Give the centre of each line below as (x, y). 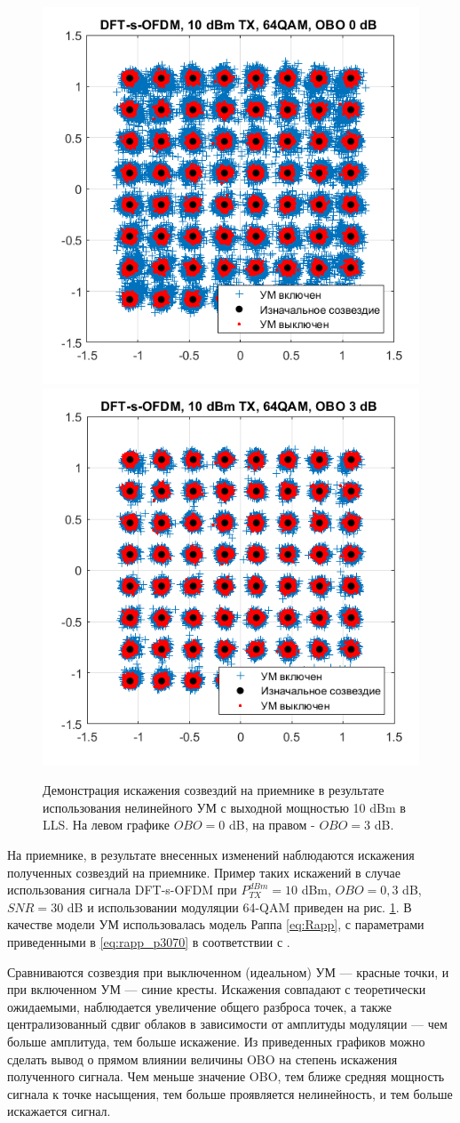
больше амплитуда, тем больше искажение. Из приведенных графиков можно (216, 1041)
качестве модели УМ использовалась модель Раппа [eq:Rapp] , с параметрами (216, 924)
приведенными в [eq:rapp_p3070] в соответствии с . (149, 941)
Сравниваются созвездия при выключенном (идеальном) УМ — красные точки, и (228, 971)
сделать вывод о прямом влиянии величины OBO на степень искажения (202, 1059)
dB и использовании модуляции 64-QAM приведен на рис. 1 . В (239, 906)
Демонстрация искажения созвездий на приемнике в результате (214, 790)
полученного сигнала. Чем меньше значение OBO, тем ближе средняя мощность (226, 1076)
